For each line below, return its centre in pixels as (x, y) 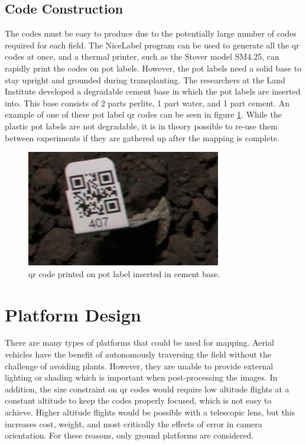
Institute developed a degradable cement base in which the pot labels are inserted (153, 91)
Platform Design (73, 314)
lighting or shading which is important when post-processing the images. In (141, 377)
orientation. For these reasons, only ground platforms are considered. (129, 435)
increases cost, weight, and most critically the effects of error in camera (134, 423)
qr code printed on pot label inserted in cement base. (124, 273)
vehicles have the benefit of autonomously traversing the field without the (138, 354)
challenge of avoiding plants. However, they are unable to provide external (139, 366)
